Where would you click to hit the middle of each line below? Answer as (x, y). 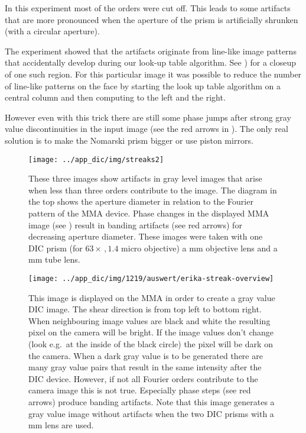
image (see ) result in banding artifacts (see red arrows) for (135, 224)
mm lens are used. (61, 425)
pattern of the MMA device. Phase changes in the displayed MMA (149, 213)
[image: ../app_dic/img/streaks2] (96, 159)
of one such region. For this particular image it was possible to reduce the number (153, 74)
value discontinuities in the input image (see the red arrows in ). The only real (147, 129)
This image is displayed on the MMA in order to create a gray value (152, 297)
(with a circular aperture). (52, 31)
